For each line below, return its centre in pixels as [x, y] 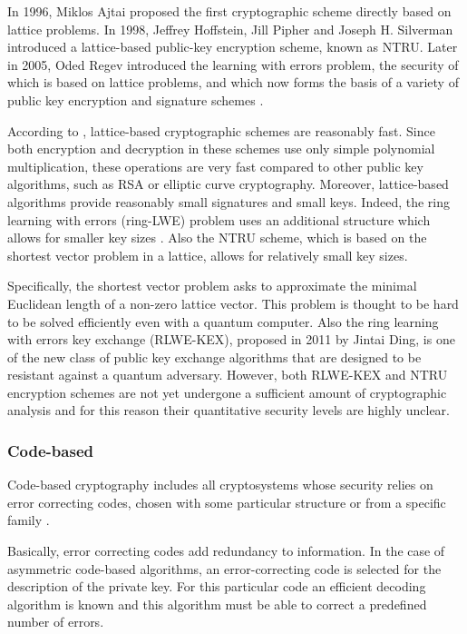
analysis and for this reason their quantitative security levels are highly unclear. [229, 410]
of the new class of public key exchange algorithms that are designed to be [214, 357]
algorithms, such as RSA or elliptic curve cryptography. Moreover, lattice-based [228, 184]
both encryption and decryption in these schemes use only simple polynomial [221, 149]
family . [29, 520]
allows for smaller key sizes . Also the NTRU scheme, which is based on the [217, 238]
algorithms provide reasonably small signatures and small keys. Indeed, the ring [229, 201]
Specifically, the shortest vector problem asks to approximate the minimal [212, 286]
